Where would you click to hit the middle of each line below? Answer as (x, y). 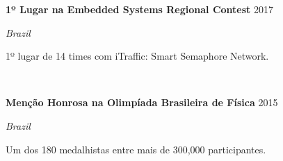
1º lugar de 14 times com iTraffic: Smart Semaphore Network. (137, 56)
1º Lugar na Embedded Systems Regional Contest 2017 (139, 9)
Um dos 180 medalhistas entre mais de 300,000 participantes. (136, 149)
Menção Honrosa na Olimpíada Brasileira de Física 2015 (142, 102)
